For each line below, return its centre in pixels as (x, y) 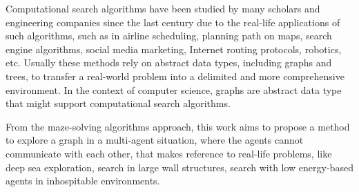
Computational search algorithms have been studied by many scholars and (163, 8)
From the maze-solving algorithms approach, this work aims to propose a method (178, 126)
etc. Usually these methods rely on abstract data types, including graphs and (169, 63)
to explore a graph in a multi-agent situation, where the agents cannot (155, 140)
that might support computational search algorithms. (118, 103)
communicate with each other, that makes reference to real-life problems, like (169, 153)
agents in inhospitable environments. (83, 181)
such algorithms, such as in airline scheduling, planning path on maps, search (169, 36)
